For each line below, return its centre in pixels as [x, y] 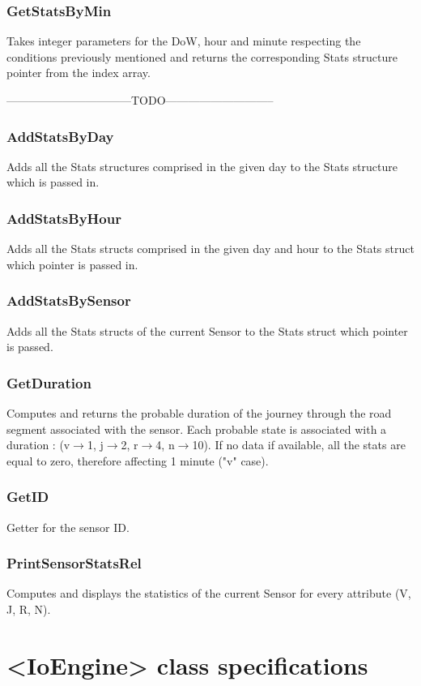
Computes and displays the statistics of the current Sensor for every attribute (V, [209, 593]
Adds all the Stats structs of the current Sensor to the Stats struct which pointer [207, 330]
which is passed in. [53, 182]
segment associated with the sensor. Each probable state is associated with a [197, 429]
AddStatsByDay [60, 136]
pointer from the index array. [79, 73]
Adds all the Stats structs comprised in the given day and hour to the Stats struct [210, 249]
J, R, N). [29, 609]
